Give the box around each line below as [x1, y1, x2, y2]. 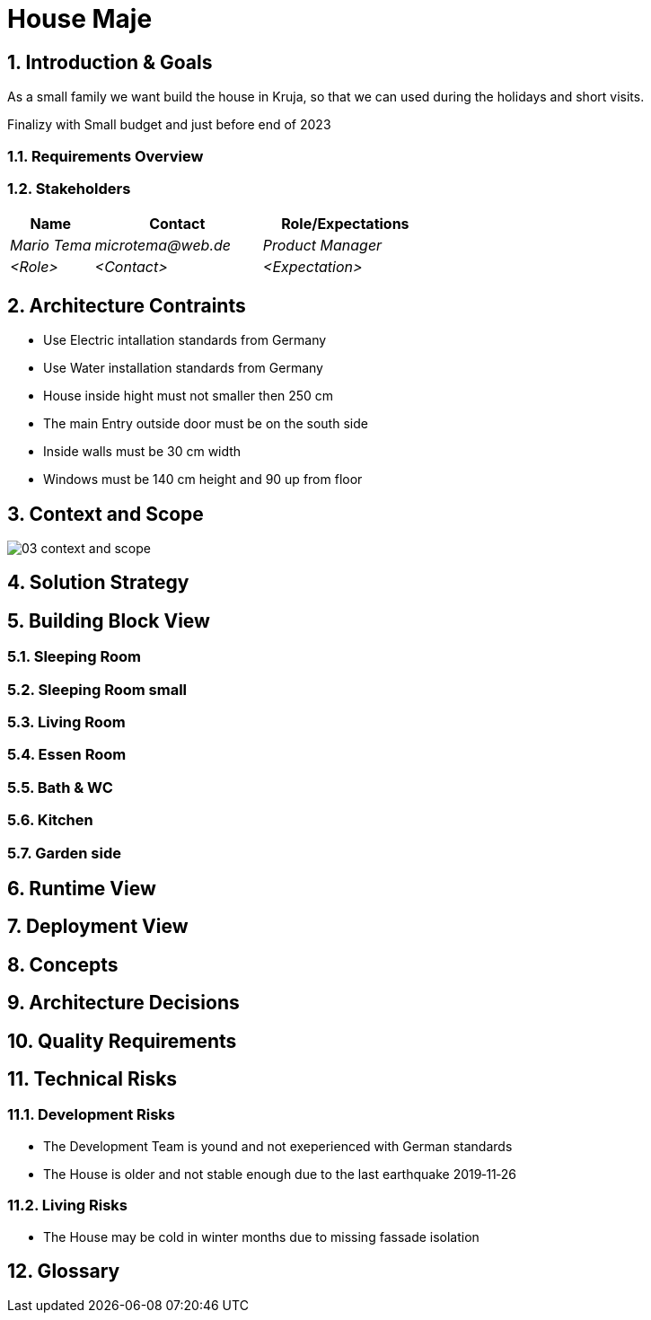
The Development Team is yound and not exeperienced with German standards [43, 1138, 513, 1154]
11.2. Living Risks [7, 1196, 128, 1215]
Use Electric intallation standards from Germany [43, 332, 327, 348]
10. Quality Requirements [7, 1029, 237, 1052]
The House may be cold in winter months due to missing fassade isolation [43, 1228, 479, 1245]
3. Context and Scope [7, 502, 204, 525]
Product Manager [262, 236, 383, 255]
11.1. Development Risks [7, 1105, 175, 1124]
